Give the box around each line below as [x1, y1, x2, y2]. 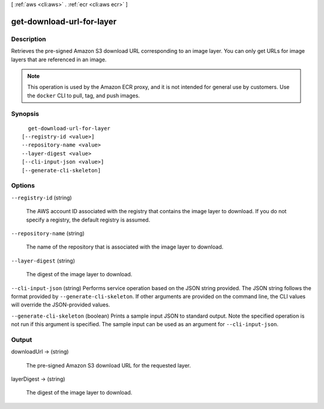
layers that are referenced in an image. [11, 56, 107, 63]
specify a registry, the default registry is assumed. [26, 216, 151, 223]
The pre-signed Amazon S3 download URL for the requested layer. [26, 362, 191, 369]
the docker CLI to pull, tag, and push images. [27, 92, 140, 99]
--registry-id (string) [11, 194, 72, 201]
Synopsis [11, 110, 39, 118]
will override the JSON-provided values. [11, 301, 110, 309]
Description [11, 35, 46, 43]
